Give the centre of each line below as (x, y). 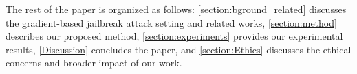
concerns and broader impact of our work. (94, 63)
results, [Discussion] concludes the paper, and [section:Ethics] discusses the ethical (178, 49)
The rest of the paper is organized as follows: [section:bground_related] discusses (176, 9)
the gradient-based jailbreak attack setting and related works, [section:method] (171, 22)
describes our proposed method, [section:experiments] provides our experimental (174, 36)
